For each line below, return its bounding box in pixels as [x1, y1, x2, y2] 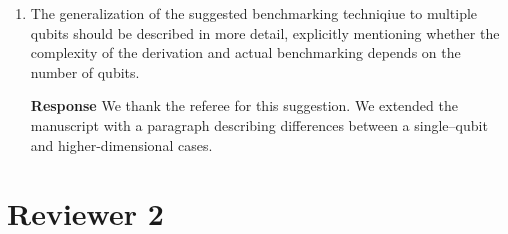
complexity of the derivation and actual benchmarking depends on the [30, 42, 461, 63]
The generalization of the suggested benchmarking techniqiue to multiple [30, 3, 478, 23]
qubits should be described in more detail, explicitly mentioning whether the [30, 22, 500, 43]
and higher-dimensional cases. [30, 134, 213, 155]
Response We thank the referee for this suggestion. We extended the [30, 95, 458, 116]
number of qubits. [30, 61, 140, 82]
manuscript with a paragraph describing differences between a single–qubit [30, 114, 488, 135]
